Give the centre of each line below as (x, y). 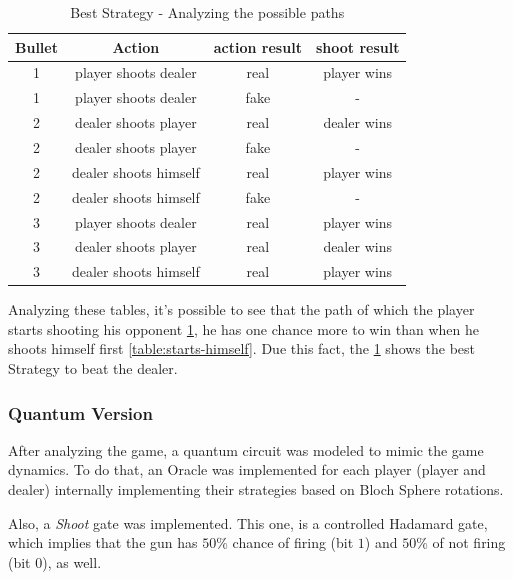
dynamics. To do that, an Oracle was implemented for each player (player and (247, 469)
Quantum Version (80, 412)
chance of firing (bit (293, 542)
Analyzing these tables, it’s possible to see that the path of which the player (241, 309)
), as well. (72, 561)
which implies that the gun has (103, 542)
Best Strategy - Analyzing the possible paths (207, 12)
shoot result (357, 46)
